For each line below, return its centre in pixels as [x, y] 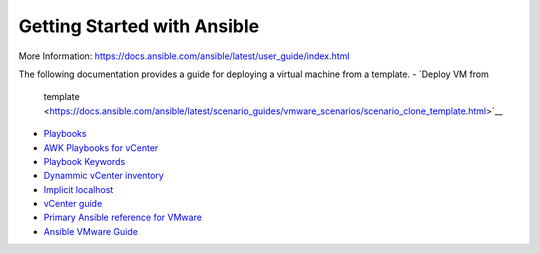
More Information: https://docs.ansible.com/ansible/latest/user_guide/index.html [184, 56]
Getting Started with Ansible [139, 26]
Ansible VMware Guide [91, 231]
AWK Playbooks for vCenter [101, 147]
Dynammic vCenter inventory [103, 176]
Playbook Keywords [84, 161]
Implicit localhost [78, 189]
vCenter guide [73, 204]
